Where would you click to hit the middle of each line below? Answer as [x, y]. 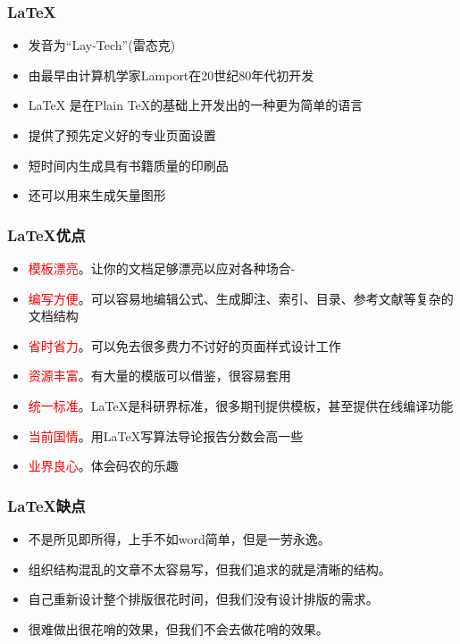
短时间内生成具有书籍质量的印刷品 [128, 165]
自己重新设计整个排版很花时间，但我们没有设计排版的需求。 [203, 599]
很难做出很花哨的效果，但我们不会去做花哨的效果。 [178, 628]
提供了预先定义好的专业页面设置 [122, 135]
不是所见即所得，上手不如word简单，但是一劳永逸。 [179, 538]
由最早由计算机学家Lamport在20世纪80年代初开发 [171, 75]
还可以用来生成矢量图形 [97, 195]
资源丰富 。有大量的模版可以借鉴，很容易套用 [159, 376]
